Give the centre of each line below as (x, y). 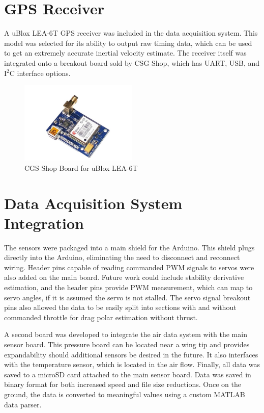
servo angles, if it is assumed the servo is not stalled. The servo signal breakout (127, 297)
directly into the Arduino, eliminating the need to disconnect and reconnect (122, 257)
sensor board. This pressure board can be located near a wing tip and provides (127, 344)
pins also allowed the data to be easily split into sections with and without (120, 307)
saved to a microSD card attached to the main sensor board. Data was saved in (128, 374)
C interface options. (40, 73)
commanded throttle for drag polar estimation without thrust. (101, 317)
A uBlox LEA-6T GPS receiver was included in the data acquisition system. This (131, 33)
